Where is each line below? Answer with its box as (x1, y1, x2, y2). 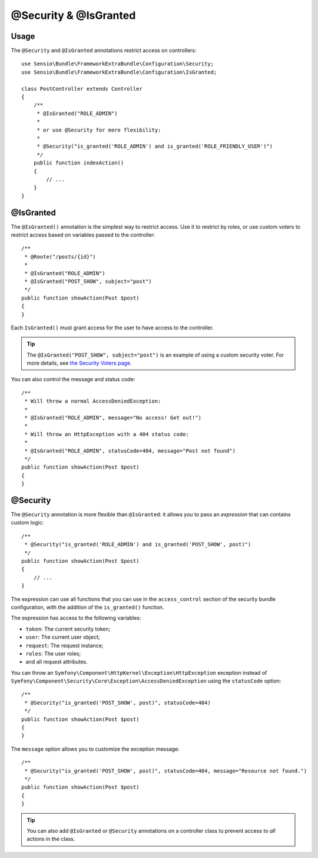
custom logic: (11, 519, 44, 526)
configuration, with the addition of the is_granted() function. (11, 603, 164, 610)
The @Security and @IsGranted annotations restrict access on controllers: (11, 47, 197, 54)
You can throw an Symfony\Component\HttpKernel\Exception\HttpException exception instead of (11, 669, 267, 676)
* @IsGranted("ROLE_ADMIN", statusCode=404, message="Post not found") (24, 447, 236, 454)
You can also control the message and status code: (11, 376, 135, 383)
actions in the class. (26, 836, 75, 843)
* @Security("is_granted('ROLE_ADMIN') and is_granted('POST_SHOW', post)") (24, 541, 251, 548)
